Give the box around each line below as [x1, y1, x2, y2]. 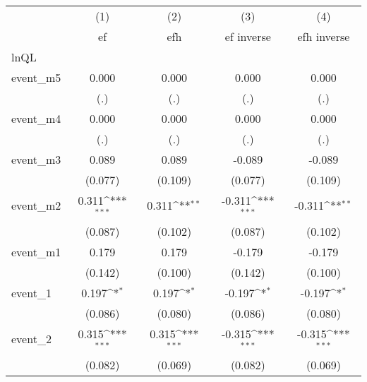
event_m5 [11, 69, 61, 85]
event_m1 [11, 243, 61, 260]
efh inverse [297, 28, 350, 44]
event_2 [11, 330, 52, 347]
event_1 [11, 284, 52, 301]
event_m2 [11, 197, 61, 214]
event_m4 [11, 110, 61, 126]
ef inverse [224, 28, 271, 44]
